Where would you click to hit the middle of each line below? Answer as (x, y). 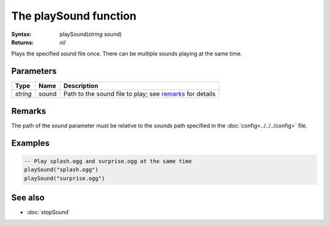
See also (28, 197)
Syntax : (21, 34)
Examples (31, 143)
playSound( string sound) (91, 34)
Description (81, 86)
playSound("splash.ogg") (61, 170)
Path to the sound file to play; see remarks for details (140, 94)
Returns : (23, 42)
